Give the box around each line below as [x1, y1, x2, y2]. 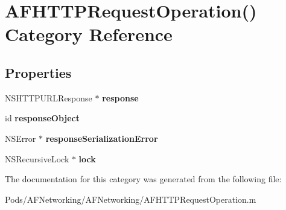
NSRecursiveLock [5, 152, 69, 165]
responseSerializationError [45, 132, 158, 144]
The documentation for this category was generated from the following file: [5, 173, 282, 185]
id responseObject [5, 112, 80, 124]
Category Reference [5, 22, 173, 46]
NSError [5, 132, 36, 144]
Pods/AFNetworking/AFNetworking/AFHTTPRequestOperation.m [5, 192, 256, 205]
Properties [5, 63, 72, 81]
